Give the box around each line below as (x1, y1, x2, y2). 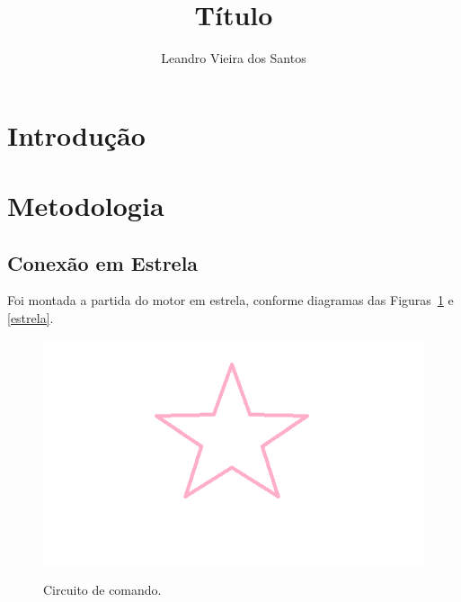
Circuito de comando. (43, 580, 162, 599)
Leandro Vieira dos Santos (161, 49, 306, 67)
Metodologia (7, 187, 164, 224)
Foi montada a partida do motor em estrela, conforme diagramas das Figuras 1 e (7, 291, 454, 310)
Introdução (7, 116, 146, 153)
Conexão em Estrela (7, 248, 199, 276)
